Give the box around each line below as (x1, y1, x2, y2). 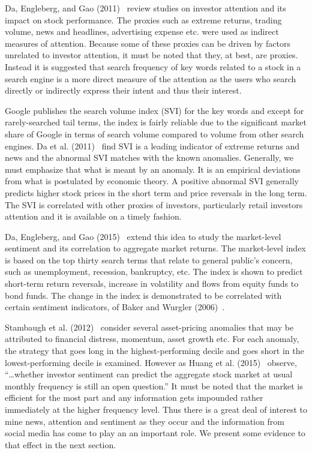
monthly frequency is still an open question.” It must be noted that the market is (5, 379, 303, 392)
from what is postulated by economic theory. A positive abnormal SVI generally (5, 175, 299, 187)
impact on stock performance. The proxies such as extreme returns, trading (5, 13, 282, 26)
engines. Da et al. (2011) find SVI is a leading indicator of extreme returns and (5, 139, 299, 152)
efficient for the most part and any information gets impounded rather (5, 391, 263, 404)
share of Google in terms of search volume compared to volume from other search (5, 127, 304, 140)
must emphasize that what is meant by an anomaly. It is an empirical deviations (5, 163, 301, 175)
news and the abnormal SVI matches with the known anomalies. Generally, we (5, 151, 294, 164)
